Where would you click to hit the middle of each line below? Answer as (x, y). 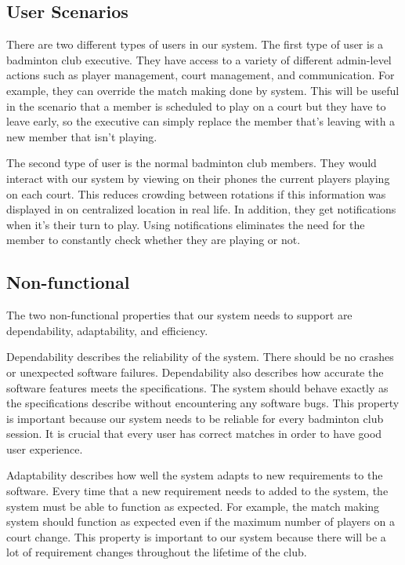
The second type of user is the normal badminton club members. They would (192, 163)
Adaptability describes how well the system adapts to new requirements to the (195, 475)
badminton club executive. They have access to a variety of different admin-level (199, 59)
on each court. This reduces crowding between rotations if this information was (196, 193)
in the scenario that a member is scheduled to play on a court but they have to (196, 106)
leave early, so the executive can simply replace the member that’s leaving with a (201, 121)
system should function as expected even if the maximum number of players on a (201, 521)
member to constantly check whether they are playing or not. (154, 240)
